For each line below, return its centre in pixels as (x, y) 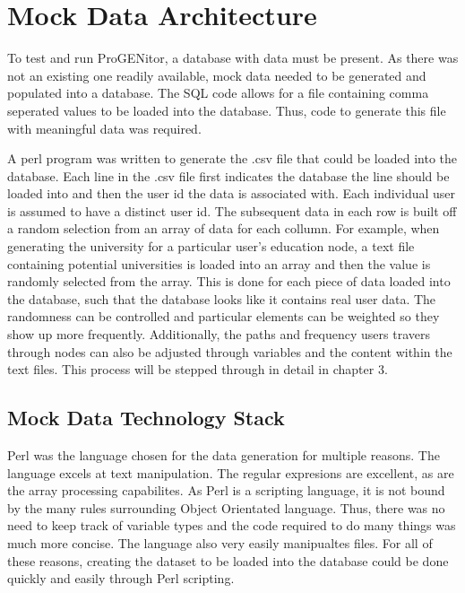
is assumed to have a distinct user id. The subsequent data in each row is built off (232, 210)
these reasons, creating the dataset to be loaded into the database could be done (228, 560)
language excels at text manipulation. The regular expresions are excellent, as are (231, 472)
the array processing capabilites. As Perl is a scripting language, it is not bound (226, 490)
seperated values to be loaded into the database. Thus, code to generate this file (227, 110)
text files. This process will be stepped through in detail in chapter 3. (198, 369)
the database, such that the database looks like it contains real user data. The (222, 298)
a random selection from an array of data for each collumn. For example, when (224, 228)
